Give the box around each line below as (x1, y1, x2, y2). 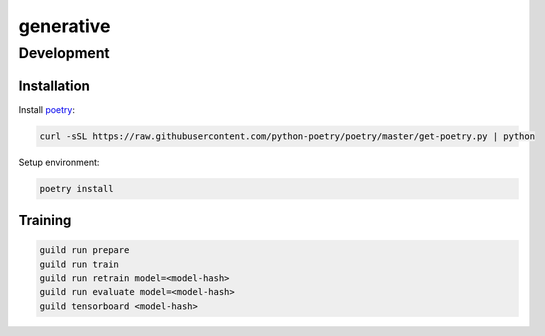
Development (18, 44, 110, 62)
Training (18, 212, 72, 229)
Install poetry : (18, 103, 75, 115)
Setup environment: (18, 156, 100, 168)
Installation (18, 77, 90, 94)
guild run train (39, 258, 120, 270)
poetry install (39, 183, 114, 194)
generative (18, 15, 111, 37)
